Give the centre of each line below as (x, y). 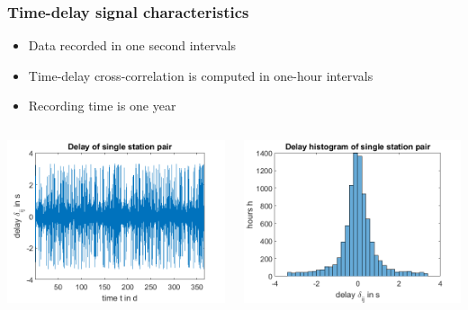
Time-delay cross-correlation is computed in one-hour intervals (201, 75)
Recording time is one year (102, 106)
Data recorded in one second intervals (132, 45)
